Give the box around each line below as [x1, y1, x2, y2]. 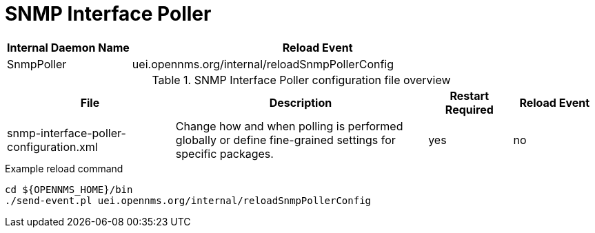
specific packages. [175, 146, 274, 161]
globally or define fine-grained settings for [175, 132, 396, 147]
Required [445, 102, 494, 116]
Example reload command [5, 162, 123, 174]
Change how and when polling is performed [175, 119, 403, 133]
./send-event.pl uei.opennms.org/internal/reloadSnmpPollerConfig [5, 194, 372, 206]
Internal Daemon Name [7, 40, 130, 54]
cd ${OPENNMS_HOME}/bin [5, 183, 133, 195]
